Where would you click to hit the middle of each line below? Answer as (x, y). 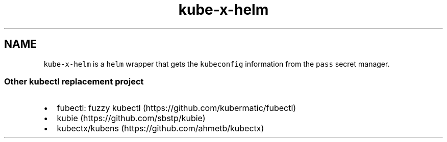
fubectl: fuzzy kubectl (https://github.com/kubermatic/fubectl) (177, 108)
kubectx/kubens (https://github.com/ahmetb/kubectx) (160, 129)
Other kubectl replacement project (74, 81)
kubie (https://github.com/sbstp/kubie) (131, 118)
